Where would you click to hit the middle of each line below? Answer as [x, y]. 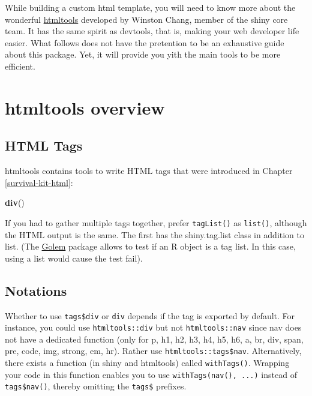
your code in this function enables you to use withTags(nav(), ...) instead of [151, 374]
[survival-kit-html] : [39, 182]
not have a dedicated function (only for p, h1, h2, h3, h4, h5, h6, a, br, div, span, [154, 339]
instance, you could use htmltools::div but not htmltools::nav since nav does [153, 327]
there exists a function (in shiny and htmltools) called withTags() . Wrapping [147, 363]
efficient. [20, 66]
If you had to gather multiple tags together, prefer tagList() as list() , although [156, 222]
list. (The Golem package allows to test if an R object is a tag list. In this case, [150, 246]
